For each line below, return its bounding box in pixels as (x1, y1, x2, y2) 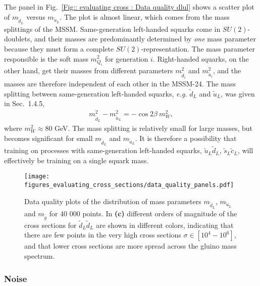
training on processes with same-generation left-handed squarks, (4, 145, 202, 156)
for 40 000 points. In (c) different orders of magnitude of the (49, 208, 237, 218)
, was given (221, 88, 255, 99)
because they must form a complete (4, 43, 114, 54)
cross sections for (24, 219, 77, 230)
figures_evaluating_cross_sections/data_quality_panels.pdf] (24, 181, 234, 189)
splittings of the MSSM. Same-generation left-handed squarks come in (4, 23, 221, 34)
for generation (105, 53, 148, 64)
